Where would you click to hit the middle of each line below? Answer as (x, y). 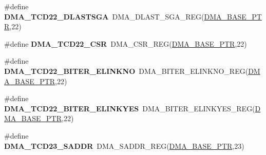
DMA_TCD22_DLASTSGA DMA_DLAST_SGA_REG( (104, 16)
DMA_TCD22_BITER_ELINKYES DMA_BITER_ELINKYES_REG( (130, 108)
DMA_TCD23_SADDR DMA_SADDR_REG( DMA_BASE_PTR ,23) (124, 146)
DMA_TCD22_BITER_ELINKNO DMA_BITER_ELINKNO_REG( (126, 71)
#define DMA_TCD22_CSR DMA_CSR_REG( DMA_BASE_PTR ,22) (126, 43)
